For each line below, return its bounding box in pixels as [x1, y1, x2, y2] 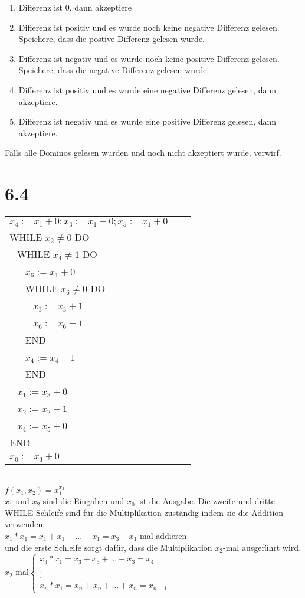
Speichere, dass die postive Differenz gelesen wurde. [18, 32, 205, 45]
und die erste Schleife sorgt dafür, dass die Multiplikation [5, 541, 212, 553]
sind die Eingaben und [42, 495, 124, 507]
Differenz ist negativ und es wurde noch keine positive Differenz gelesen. [18, 52, 280, 64]
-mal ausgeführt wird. [223, 541, 301, 553]
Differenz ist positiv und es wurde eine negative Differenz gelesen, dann [18, 83, 277, 96]
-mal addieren [137, 530, 187, 542]
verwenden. [5, 518, 45, 530]
